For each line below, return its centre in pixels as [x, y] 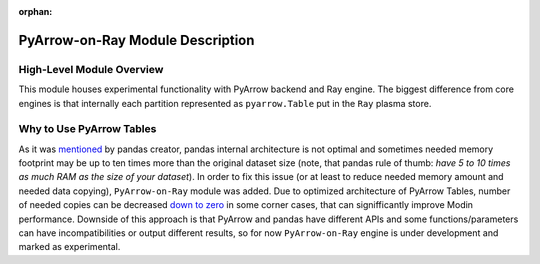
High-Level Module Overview [91, 69]
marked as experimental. [69, 247]
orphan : [35, 11]
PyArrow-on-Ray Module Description [136, 40]
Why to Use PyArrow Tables [87, 129]
